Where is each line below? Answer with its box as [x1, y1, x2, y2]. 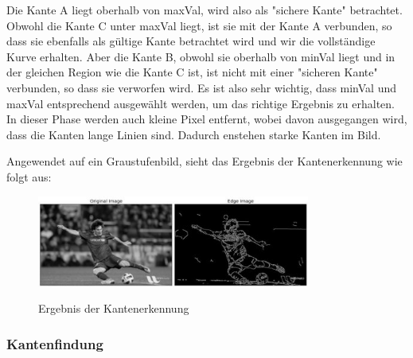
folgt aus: [6, 168, 52, 185]
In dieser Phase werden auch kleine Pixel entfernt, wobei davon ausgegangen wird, [6, 111, 407, 127]
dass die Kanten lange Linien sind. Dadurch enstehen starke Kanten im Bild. [6, 126, 381, 142]
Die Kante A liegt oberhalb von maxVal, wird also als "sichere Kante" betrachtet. [6, 2, 403, 18]
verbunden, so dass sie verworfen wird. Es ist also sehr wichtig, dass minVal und [6, 79, 396, 95]
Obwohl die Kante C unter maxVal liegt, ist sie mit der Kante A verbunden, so [6, 17, 392, 33]
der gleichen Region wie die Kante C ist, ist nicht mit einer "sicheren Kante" [6, 64, 378, 80]
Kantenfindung [6, 333, 103, 353]
